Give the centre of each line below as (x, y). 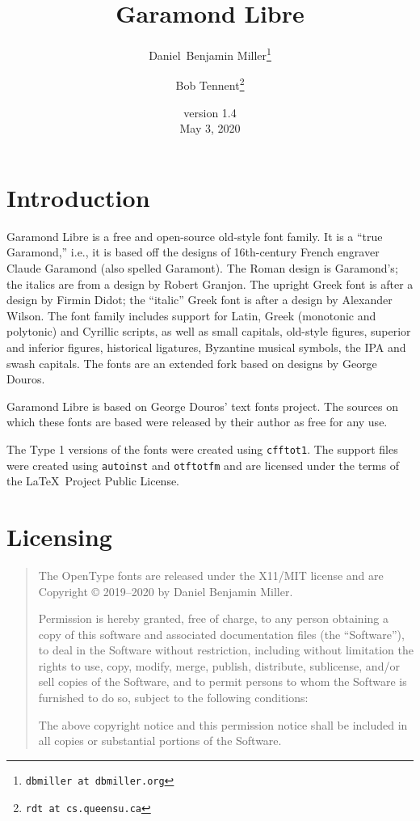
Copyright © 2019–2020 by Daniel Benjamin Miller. (166, 591)
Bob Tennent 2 (210, 84)
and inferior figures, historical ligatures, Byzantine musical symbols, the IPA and (206, 347)
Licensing (59, 536)
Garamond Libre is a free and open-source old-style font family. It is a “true (195, 236)
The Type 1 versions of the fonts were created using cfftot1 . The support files (202, 449)
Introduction (78, 197)
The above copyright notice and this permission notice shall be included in (223, 724)
